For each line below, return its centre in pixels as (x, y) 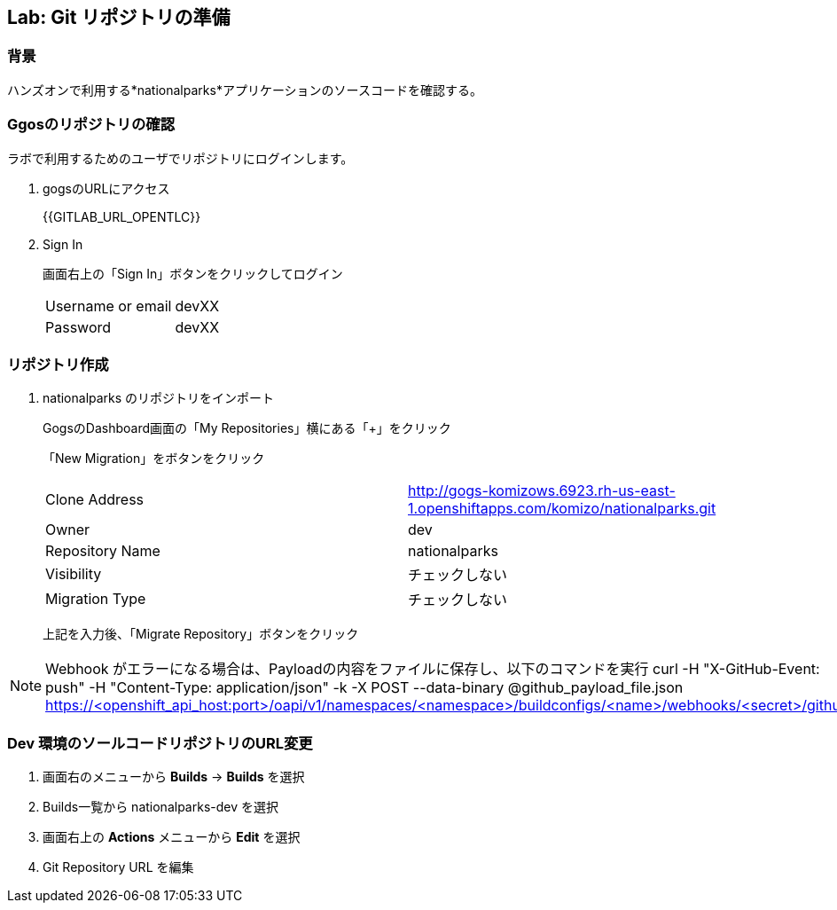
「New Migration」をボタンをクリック (154, 459)
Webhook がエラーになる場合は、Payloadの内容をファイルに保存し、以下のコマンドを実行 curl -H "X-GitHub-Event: (433, 669)
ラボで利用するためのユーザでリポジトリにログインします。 (180, 158)
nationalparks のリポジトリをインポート (159, 398)
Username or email (109, 306)
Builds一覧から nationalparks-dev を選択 (160, 807)
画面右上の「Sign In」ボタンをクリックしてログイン (193, 273)
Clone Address (95, 500)
